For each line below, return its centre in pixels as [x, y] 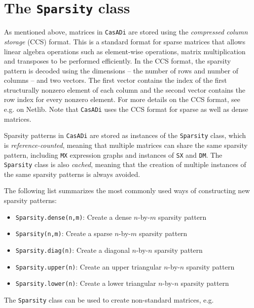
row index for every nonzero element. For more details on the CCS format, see [122, 99]
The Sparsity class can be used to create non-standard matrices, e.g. [109, 299]
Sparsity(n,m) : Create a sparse [64, 233]
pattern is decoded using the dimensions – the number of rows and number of [121, 70]
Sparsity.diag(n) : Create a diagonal [73, 250]
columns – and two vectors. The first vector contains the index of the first [116, 80]
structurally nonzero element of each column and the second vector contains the [125, 89]
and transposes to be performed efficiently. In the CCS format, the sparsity [117, 61]
